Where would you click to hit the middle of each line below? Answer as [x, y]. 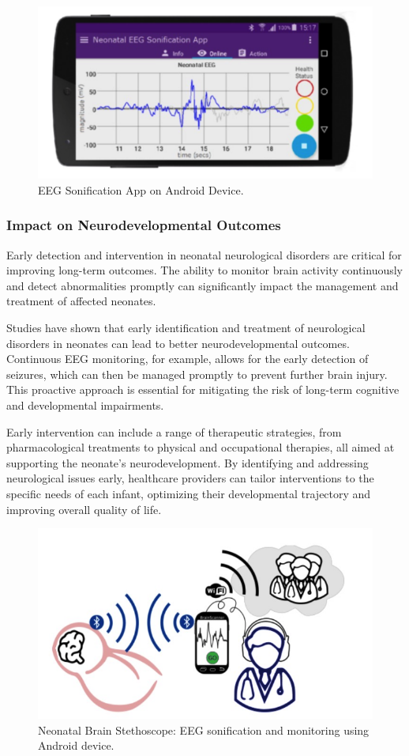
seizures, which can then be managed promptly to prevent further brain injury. [197, 374]
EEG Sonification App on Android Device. [141, 189]
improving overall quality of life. [84, 509]
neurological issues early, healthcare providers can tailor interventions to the [190, 478]
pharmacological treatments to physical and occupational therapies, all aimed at [201, 447]
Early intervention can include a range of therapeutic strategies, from [174, 431]
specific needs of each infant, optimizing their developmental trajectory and [189, 493]
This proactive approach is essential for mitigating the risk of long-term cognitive [203, 389]
